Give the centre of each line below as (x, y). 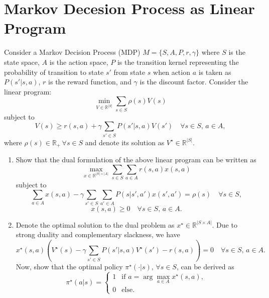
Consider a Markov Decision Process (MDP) (72, 52)
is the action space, (79, 62)
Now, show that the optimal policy (69, 266)
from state (129, 72)
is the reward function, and (90, 82)
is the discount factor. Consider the (194, 82)
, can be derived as (205, 266)
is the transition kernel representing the (178, 62)
